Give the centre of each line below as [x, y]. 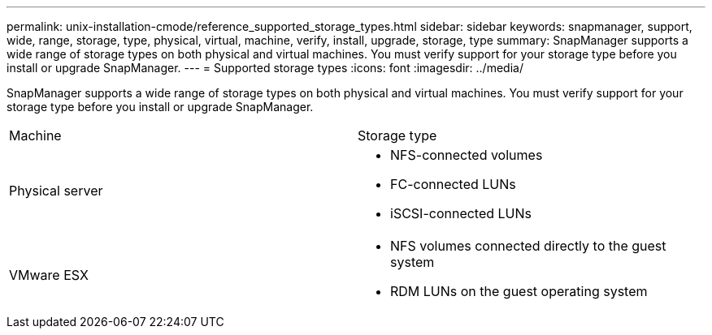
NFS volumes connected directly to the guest [528, 246]
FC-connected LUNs [453, 184]
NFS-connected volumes [467, 155]
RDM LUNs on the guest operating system [519, 291]
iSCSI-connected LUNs [461, 213]
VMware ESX [49, 275]
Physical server [56, 191]
